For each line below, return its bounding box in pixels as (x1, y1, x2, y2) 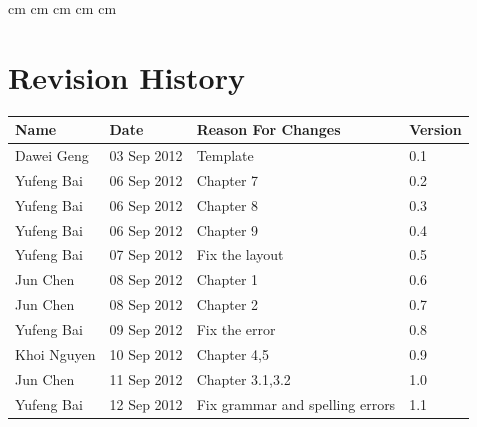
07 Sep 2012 (109, 244, 183, 265)
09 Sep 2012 (109, 318, 183, 339)
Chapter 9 (196, 219, 259, 240)
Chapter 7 (196, 169, 259, 190)
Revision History (8, 56, 245, 97)
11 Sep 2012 (109, 368, 183, 389)
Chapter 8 (196, 194, 259, 215)
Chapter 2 (196, 294, 259, 315)
